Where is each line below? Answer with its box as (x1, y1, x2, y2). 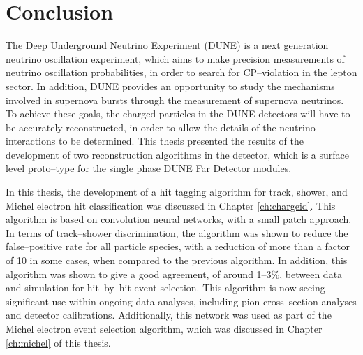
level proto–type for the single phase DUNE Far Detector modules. (6, 161, 292, 175)
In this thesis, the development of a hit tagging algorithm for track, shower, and (6, 184, 348, 199)
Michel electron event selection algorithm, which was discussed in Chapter (6, 321, 323, 335)
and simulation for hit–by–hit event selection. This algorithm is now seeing (6, 280, 325, 295)
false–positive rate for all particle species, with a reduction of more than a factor (6, 239, 350, 254)
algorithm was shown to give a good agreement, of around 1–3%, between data (6, 266, 343, 281)
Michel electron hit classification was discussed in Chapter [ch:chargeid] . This (6, 198, 336, 212)
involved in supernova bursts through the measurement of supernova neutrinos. (6, 92, 344, 107)
